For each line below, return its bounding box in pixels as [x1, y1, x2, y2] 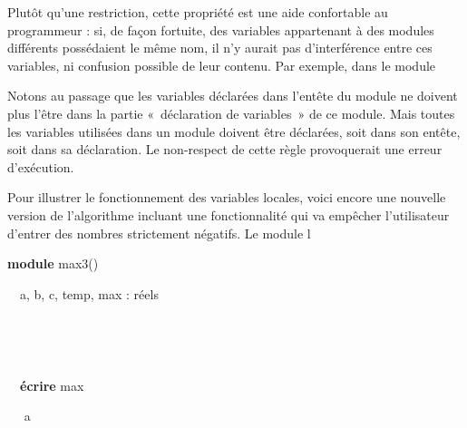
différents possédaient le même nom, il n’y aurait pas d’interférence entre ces [7, 38, 433, 57]
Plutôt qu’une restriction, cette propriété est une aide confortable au [7, 3, 388, 21]
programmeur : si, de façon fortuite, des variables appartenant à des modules [7, 20, 434, 39]
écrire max [20, 375, 84, 394]
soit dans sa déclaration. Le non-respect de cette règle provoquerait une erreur [7, 140, 443, 159]
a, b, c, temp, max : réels [19, 284, 159, 303]
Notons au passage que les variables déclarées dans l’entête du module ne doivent [7, 86, 458, 105]
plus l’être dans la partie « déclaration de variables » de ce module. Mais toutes [7, 103, 455, 122]
